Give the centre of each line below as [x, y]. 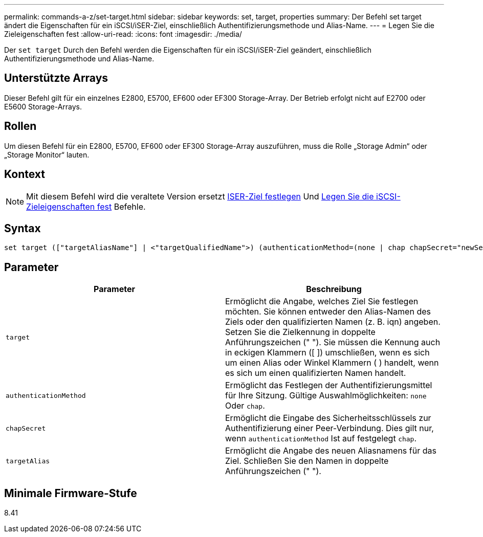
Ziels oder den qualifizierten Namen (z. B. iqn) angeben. [333, 322]
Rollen [20, 126]
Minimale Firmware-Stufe [71, 493]
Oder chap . [245, 406]
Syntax [23, 228]
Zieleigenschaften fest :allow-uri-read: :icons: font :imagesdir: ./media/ [123, 34]
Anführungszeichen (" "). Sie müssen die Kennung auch [333, 342]
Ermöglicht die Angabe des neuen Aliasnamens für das [331, 451]
